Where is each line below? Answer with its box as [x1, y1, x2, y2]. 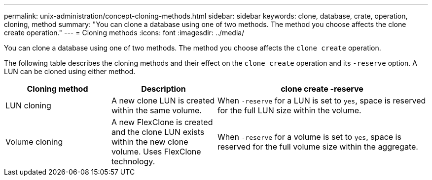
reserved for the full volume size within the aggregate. [217, 142, 418, 152]
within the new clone [111, 137, 188, 147]
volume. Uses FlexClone [111, 147, 201, 156]
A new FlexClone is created [111, 117, 213, 127]
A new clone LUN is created [111, 96, 215, 105]
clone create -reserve [281, 84, 363, 94]
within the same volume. [111, 105, 202, 115]
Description [141, 84, 186, 94]
